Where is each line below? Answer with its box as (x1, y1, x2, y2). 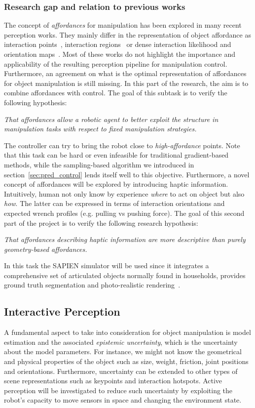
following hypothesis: (4, 97, 67, 107)
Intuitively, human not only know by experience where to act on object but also (4, 188, 245, 199)
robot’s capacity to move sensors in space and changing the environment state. (4, 395, 242, 405)
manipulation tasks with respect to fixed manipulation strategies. (4, 123, 197, 134)
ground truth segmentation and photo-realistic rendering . (4, 280, 181, 290)
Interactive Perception (4, 304, 120, 319)
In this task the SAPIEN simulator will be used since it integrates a (4, 260, 209, 271)
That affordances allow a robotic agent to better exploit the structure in (4, 114, 219, 124)
